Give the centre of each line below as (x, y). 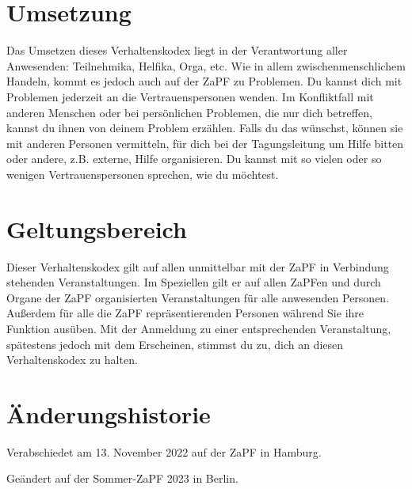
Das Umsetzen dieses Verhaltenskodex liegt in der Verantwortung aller (177, 50)
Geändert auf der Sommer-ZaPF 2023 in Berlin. (122, 478)
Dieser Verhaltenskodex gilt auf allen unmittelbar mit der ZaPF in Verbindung (198, 266)
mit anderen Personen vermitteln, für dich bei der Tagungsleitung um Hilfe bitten (205, 143)
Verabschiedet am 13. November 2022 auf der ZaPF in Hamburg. (164, 451)
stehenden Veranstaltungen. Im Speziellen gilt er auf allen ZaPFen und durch (194, 282)
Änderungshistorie (109, 413)
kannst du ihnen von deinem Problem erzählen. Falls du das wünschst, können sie (205, 128)
